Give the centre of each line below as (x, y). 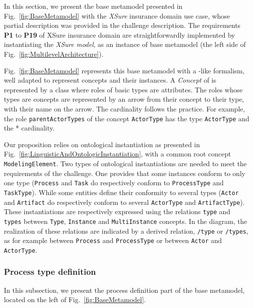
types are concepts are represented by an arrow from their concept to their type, (124, 99)
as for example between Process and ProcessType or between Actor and (113, 240)
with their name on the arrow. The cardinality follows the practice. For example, (125, 108)
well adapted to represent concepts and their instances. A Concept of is (110, 80)
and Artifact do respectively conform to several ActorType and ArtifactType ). (124, 202)
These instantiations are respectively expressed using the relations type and (117, 211)
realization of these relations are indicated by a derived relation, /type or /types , (126, 231)
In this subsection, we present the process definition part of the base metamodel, (124, 290)
